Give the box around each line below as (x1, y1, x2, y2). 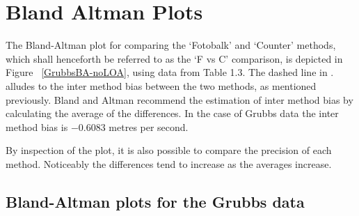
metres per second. (109, 119, 189, 134)
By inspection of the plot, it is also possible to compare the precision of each (6, 143, 332, 157)
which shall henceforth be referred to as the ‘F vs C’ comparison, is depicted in (6, 51, 343, 65)
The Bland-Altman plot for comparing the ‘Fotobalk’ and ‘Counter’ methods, (6, 38, 336, 52)
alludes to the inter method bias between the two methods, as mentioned (6, 78, 317, 93)
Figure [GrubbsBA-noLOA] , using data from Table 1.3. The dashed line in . (6, 65, 334, 79)
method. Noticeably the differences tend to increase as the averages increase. (6, 156, 332, 171)
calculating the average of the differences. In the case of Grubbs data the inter (6, 106, 339, 121)
